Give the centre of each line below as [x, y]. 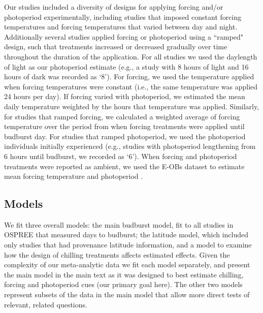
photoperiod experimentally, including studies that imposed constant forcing [123, 17]
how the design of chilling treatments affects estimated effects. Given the [117, 254]
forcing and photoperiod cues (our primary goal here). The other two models [123, 284]
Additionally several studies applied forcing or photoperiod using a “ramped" [124, 36]
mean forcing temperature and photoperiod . [74, 176]
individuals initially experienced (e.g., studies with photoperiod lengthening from [130, 146]
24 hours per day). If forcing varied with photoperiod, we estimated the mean [125, 96]
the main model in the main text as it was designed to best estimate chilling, [124, 274]
